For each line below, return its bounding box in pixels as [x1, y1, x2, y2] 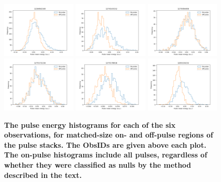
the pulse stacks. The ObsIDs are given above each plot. [4, 139, 207, 150]
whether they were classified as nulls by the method [4, 160, 191, 170]
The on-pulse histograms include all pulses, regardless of [4, 149, 207, 160]
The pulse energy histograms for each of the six [4, 119, 176, 130]
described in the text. [4, 169, 82, 180]
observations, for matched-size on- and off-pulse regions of [4, 129, 213, 140]
